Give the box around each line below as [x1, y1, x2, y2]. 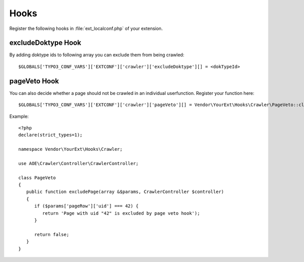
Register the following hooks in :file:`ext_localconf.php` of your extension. [9, 25, 163, 31]
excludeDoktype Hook [9, 39, 82, 47]
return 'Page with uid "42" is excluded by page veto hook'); [42, 210, 200, 216]
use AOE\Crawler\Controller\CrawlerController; [18, 160, 139, 166]
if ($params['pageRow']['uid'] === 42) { [34, 203, 139, 209]
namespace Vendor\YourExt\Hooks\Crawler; [18, 146, 123, 152]
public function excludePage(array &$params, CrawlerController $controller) [26, 189, 224, 195]
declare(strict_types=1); [18, 132, 83, 138]
